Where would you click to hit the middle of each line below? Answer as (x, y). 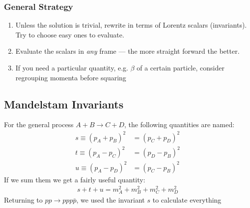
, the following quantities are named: (180, 124)
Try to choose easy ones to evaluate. (70, 34)
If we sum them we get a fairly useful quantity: (75, 179)
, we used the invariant (111, 200)
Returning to (23, 200)
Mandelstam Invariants (64, 104)
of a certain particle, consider (181, 68)
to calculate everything (187, 200)
